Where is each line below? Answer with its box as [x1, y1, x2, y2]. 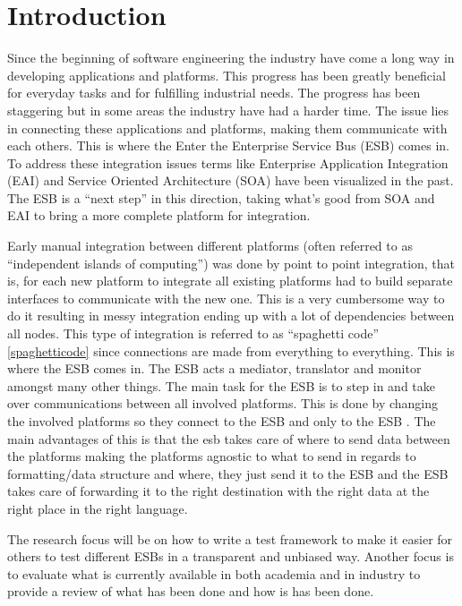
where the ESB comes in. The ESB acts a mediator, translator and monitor [7, 359, 422, 378]
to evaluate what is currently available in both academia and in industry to [7, 564, 421, 583]
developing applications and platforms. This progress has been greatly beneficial [7, 65, 446, 84]
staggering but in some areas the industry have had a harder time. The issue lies [7, 100, 449, 119]
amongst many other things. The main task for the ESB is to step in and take [7, 376, 436, 395]
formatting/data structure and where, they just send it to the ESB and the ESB [7, 464, 449, 482]
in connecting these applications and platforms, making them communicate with [7, 118, 448, 137]
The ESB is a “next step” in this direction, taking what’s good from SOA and [7, 188, 435, 207]
